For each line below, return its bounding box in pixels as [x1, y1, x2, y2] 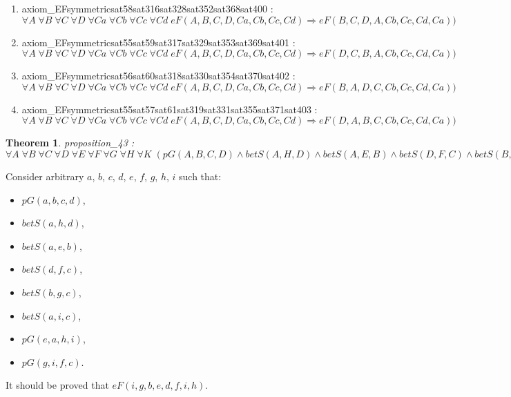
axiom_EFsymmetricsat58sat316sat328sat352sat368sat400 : [21, 1, 273, 15]
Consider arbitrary [6, 168, 84, 183]
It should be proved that [6, 378, 109, 392]
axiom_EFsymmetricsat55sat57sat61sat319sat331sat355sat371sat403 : [21, 101, 318, 116]
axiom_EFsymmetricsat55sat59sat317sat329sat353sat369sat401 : [21, 35, 296, 49]
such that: [179, 168, 222, 183]
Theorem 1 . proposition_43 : [6, 135, 135, 150]
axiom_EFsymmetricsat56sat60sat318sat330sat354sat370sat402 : [21, 68, 296, 83]
